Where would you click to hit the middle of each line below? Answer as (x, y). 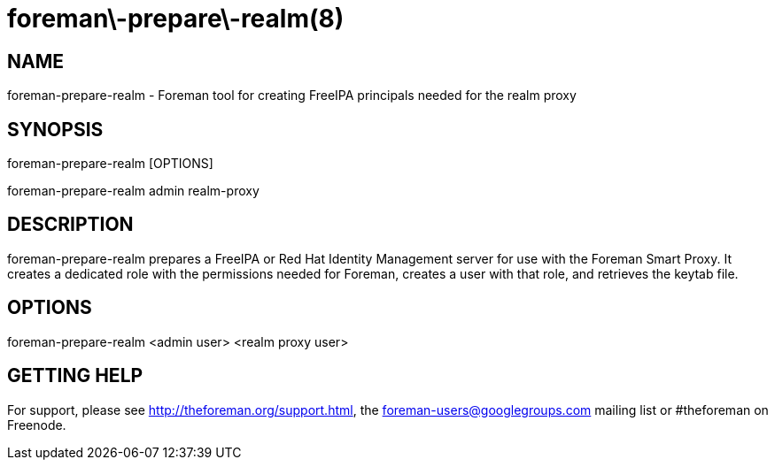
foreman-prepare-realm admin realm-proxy (133, 191)
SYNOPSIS (55, 129)
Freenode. (37, 425)
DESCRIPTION (70, 225)
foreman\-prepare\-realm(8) (176, 19)
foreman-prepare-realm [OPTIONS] (110, 164)
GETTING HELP (75, 376)
